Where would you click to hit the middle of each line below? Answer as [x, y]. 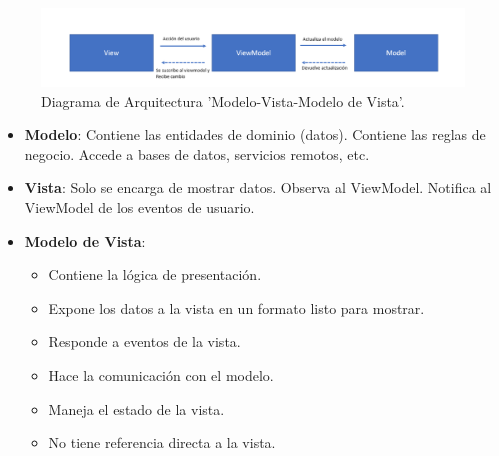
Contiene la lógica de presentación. [155, 274]
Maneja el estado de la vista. [136, 408]
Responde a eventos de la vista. [144, 341]
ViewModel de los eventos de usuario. [139, 207]
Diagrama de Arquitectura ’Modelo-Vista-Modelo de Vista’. [223, 100]
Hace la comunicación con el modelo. [161, 375]
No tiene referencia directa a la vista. [162, 442]
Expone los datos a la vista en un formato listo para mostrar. [236, 307]
